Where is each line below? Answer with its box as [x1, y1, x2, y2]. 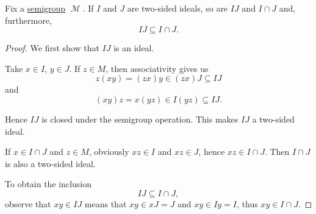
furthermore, [5, 13, 52, 26]
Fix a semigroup [5, 2, 66, 14]
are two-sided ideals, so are [127, 2, 228, 14]
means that [84, 197, 127, 210]
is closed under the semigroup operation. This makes [41, 112, 239, 125]
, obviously [88, 145, 129, 158]
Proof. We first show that [5, 41, 99, 54]
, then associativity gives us [106, 62, 209, 74]
